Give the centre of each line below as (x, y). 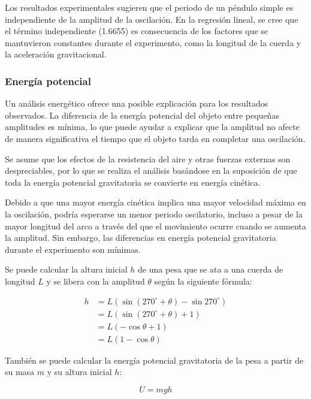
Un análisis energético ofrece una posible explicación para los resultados (137, 103)
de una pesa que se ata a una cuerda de (211, 269)
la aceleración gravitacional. (56, 54)
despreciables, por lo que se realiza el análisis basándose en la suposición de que (151, 170)
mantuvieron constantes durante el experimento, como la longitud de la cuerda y (153, 42)
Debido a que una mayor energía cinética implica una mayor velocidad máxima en (155, 202)
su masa (20, 372)
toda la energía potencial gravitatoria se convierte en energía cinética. (133, 182)
